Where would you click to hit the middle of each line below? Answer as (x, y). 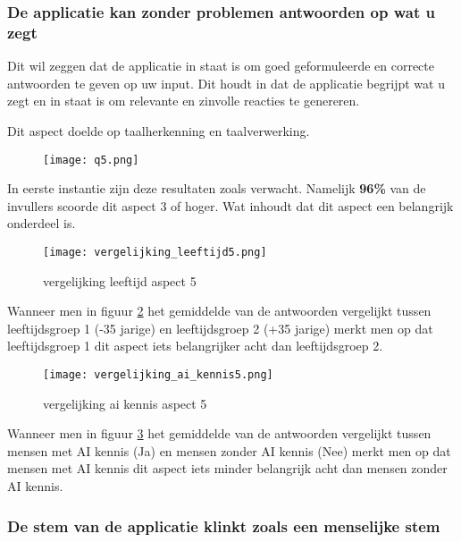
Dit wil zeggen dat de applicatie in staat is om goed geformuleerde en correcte (221, 66)
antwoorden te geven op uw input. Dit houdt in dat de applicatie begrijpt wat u (226, 83)
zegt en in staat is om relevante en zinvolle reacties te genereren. (184, 101)
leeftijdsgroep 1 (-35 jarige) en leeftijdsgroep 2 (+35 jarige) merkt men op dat (220, 328)
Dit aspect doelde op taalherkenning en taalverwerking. (159, 130)
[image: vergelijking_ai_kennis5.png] (158, 374)
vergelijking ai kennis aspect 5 (125, 403)
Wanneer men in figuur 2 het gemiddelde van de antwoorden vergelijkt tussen (219, 311)
